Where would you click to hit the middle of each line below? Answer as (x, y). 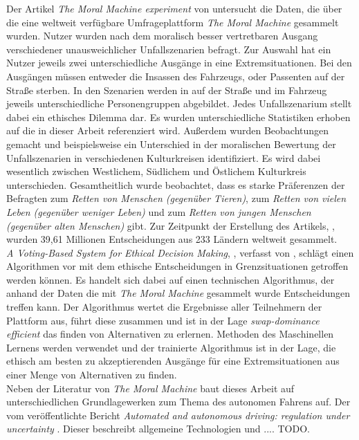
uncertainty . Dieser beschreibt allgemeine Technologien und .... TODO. (158, 429)
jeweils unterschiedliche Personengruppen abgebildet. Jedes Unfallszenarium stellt (179, 103)
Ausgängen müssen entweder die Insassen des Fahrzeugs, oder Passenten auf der (176, 76)
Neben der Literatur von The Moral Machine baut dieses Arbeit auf (150, 388)
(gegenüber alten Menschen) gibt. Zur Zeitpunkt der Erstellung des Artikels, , (171, 225)
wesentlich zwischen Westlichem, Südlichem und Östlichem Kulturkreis (156, 171)
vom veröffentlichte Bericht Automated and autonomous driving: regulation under (178, 415)
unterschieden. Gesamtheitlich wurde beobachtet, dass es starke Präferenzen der (176, 184)
